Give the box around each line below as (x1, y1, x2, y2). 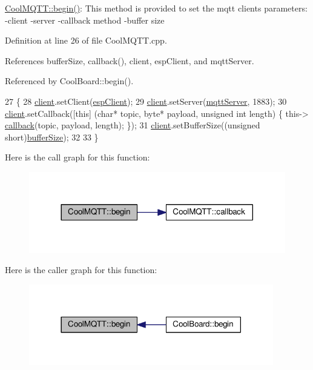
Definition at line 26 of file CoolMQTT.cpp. (5, 34, 167, 47)
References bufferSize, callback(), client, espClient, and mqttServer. (5, 54, 254, 67)
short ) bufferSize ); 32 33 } (5, 130, 99, 143)
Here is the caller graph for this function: (5, 263, 157, 276)
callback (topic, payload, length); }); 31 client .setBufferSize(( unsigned (5, 119, 260, 131)
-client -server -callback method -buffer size (5, 13, 165, 26)
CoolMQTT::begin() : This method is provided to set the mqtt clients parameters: (5, 2, 308, 14)
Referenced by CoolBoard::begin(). (5, 74, 134, 87)
